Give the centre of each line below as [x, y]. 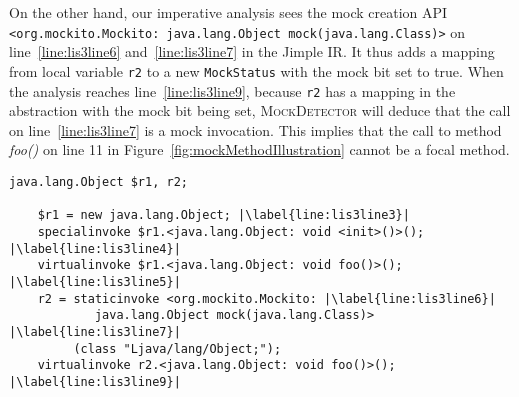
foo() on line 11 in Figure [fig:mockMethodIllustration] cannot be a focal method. [259, 149]
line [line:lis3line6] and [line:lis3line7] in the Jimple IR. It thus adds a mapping [252, 51]
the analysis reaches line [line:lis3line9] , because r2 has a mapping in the [232, 90]
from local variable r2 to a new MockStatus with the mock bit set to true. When [256, 70]
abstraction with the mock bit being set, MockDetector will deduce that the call [260, 110]
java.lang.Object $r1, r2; [98, 181]
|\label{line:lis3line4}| [95, 248]
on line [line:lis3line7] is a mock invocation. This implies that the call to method [255, 129]
